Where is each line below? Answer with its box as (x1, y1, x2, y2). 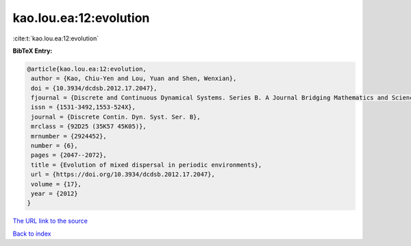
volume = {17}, (31, 180, 82, 188)
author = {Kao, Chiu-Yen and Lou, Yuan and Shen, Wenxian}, (31, 75, 237, 82)
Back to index (12, 230, 51, 238)
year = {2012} (31, 190, 78, 197)
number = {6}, (31, 142, 78, 150)
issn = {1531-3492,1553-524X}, (31, 103, 136, 111)
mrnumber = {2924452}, (31, 132, 108, 140)
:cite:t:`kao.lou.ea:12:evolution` (12, 34, 99, 42)
